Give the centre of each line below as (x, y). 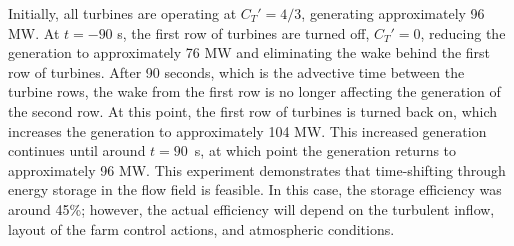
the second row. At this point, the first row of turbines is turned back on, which (253, 110)
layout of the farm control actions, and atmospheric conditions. (201, 228)
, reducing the (463, 32)
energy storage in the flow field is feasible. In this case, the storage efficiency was (255, 189)
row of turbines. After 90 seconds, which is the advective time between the (236, 71)
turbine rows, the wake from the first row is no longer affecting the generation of (254, 91)
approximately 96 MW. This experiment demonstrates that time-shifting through (257, 169)
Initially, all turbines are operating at (122, 13)
